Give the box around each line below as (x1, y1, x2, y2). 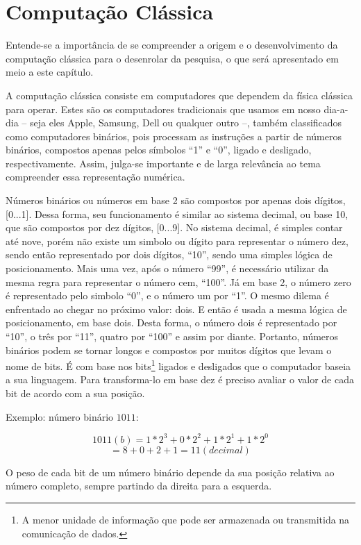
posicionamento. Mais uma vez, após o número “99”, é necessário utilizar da (6, 261, 329, 276)
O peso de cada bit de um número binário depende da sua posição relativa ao (6, 464, 335, 479)
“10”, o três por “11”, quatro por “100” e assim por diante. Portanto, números (6, 329, 339, 343)
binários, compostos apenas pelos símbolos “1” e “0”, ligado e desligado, (6, 142, 312, 157)
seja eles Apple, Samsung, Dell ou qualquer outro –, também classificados (29, 115, 342, 130)
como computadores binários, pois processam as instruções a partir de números (6, 128, 342, 143)
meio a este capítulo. (6, 65, 94, 79)
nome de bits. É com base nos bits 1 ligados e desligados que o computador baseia (6, 357, 351, 373)
